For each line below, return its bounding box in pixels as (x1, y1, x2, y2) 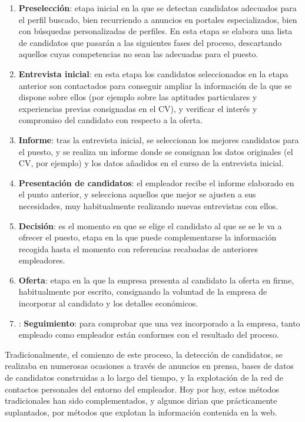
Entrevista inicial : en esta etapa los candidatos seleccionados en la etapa (18, 67, 289, 80)
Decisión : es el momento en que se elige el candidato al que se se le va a (18, 219, 282, 232)
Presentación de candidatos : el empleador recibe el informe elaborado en (18, 176, 294, 189)
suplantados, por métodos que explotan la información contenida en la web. (5, 405, 277, 418)
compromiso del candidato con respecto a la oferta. (18, 114, 203, 126)
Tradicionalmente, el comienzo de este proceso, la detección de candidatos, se (5, 348, 283, 360)
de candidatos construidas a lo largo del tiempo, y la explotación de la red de (5, 371, 283, 384)
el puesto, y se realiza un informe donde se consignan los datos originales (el (18, 145, 293, 157)
